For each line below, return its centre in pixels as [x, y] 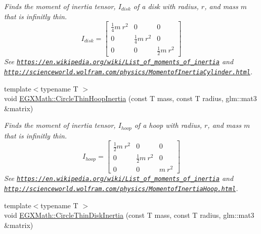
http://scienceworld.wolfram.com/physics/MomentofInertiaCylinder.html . [128, 71]
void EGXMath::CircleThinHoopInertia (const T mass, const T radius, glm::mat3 [130, 98]
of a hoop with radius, [168, 125]
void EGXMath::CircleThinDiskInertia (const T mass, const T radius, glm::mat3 [129, 215]
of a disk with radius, [166, 6]
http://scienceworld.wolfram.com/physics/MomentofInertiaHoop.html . [121, 188]
